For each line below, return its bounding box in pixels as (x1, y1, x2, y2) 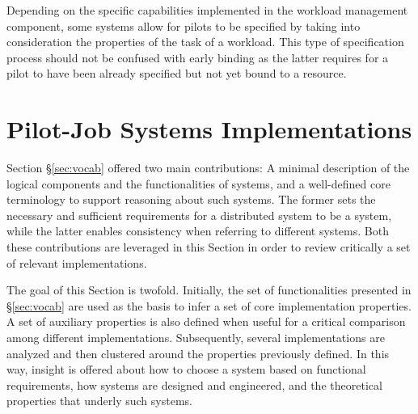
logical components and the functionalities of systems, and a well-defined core (6, 175, 391, 192)
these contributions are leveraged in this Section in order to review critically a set (6, 239, 411, 256)
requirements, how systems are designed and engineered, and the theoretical (6, 376, 382, 393)
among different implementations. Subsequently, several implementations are (6, 329, 385, 346)
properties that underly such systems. (6, 392, 192, 409)
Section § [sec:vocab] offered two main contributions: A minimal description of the (6, 159, 410, 176)
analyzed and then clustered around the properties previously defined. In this (6, 344, 390, 361)
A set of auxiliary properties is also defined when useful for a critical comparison (6, 313, 406, 330)
